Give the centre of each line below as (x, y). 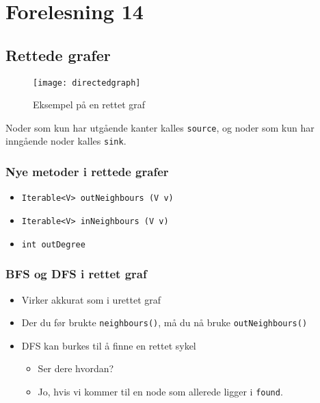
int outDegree (53, 244)
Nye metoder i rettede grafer (87, 172)
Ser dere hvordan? (76, 368)
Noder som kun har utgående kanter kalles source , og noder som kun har (160, 127)
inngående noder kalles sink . (66, 141)
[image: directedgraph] (87, 83)
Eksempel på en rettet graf (89, 105)
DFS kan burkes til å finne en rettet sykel (109, 345)
